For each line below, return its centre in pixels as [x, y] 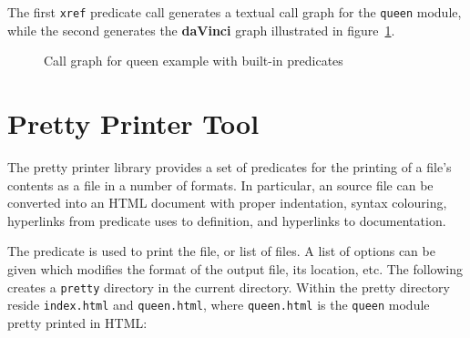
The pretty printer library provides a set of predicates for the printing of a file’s [230, 166]
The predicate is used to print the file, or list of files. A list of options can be [221, 251]
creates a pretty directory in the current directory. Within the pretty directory [229, 287]
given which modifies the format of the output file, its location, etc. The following [235, 268]
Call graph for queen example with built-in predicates [194, 61]
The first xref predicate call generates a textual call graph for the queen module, [235, 12]
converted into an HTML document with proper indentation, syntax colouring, [227, 203]
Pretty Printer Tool [133, 123]
